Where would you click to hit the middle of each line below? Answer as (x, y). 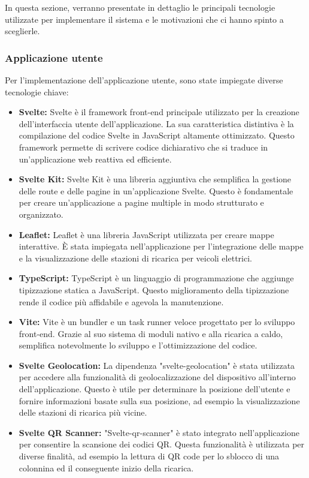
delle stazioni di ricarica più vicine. (83, 412)
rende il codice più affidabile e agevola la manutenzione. (121, 301)
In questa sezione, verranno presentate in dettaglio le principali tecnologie (140, 7)
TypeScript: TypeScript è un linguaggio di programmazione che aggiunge (156, 278)
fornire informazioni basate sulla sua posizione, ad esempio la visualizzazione (159, 400)
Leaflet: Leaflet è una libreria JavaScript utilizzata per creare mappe (146, 234)
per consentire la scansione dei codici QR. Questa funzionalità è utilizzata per (162, 444)
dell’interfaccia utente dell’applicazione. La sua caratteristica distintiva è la (156, 123)
